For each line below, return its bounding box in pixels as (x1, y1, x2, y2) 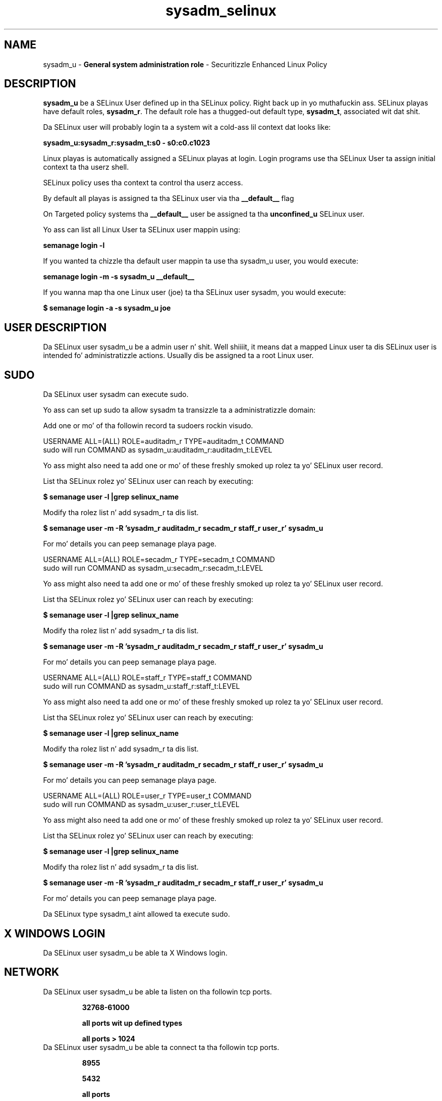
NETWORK (4, 966, 60, 979)
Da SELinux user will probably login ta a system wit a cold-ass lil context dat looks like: (43, 123, 331, 132)
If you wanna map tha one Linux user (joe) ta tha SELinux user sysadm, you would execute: (43, 288, 346, 297)
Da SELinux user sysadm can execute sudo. (43, 390, 189, 399)
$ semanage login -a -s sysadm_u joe (43, 304, 171, 313)
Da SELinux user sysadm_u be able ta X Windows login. (43, 948, 228, 957)
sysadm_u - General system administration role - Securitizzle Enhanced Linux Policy (43, 60, 327, 69)
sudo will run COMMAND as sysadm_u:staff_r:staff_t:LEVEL (43, 682, 240, 691)
